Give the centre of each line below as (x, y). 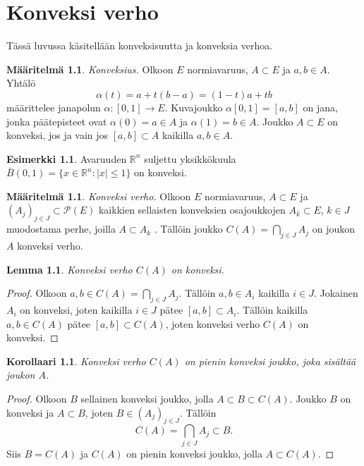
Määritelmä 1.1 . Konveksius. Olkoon (90, 69)
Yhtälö (21, 83)
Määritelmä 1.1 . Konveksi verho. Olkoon (99, 196)
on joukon (334, 229)
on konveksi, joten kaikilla (76, 310)
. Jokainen (336, 293)
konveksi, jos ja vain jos (57, 135)
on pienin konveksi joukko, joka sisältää (270, 361)
